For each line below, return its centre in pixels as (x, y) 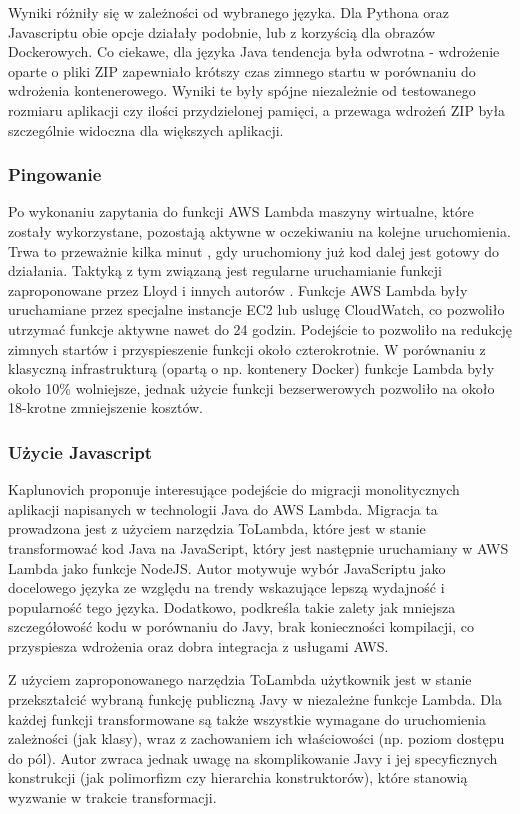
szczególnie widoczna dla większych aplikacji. (146, 129)
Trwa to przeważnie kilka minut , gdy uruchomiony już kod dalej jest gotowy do (253, 250)
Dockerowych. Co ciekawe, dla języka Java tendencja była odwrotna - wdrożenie (254, 51)
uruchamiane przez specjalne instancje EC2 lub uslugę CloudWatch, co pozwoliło (256, 309)
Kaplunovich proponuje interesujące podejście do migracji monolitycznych (234, 489)
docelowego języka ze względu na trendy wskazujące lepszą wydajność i (226, 587)
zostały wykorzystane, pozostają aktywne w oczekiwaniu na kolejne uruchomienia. (259, 230)
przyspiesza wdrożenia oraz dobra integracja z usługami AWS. (198, 645)
